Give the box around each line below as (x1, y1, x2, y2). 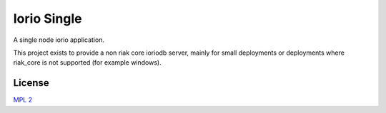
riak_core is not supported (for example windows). (13, 58, 162, 67)
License (13, 77, 49, 89)
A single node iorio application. (13, 36, 105, 44)
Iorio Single (13, 11, 82, 26)
